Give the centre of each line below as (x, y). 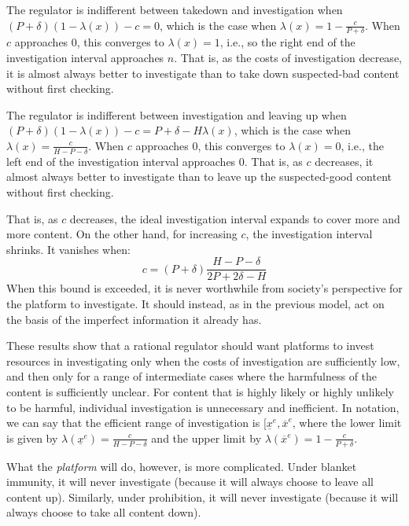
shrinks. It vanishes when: (68, 249)
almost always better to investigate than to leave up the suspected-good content (199, 177)
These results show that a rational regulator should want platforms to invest (190, 346)
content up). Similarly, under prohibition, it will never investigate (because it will (203, 497)
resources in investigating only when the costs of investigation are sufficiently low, (203, 360)
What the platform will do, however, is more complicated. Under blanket (182, 466)
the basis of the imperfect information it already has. (134, 319)
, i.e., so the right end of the (287, 42)
